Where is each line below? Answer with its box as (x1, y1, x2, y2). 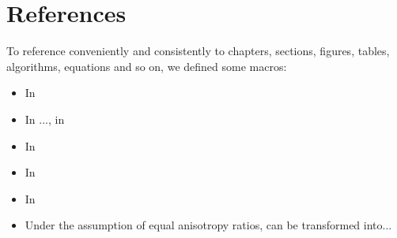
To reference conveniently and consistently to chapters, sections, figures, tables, (6, 43, 390, 59)
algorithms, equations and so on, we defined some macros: (6, 58, 287, 74)
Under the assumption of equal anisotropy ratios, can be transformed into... (25, 217, 392, 233)
